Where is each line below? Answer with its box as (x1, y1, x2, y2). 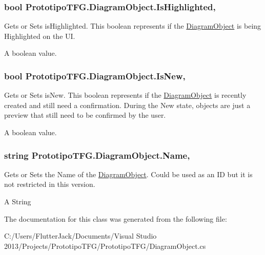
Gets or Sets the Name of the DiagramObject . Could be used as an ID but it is (4, 168, 253, 179)
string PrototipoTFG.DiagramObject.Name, (4, 148, 190, 161)
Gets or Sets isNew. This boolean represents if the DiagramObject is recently (4, 90, 247, 100)
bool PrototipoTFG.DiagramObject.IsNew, (4, 69, 186, 82)
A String (4, 196, 31, 206)
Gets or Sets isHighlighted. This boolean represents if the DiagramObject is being (4, 20, 261, 31)
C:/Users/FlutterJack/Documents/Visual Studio (4, 230, 157, 241)
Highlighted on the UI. (4, 30, 75, 41)
